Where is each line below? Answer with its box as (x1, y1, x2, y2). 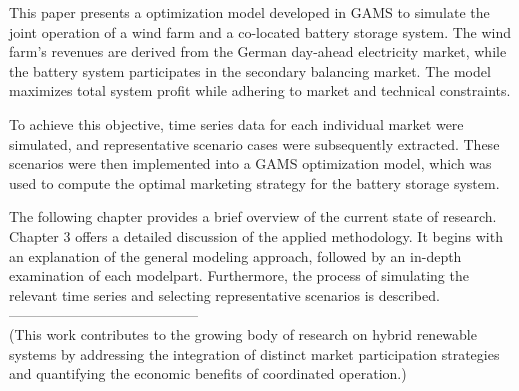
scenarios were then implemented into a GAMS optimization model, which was (9, 153, 492, 174)
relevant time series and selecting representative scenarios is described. (9, 284, 440, 305)
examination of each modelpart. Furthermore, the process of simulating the (9, 265, 469, 286)
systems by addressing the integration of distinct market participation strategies (9, 343, 500, 364)
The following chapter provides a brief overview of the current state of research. (9, 206, 497, 227)
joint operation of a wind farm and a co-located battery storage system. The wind (9, 21, 512, 42)
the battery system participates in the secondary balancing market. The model (9, 60, 491, 81)
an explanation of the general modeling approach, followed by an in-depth (9, 245, 462, 266)
